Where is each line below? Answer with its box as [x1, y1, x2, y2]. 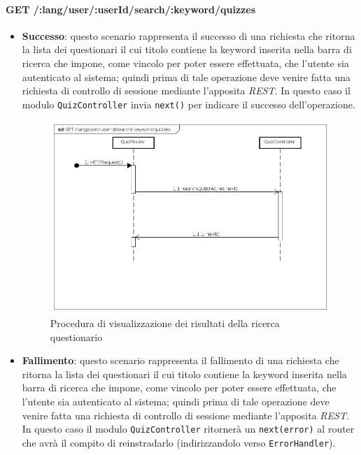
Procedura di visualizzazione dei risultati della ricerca [50, 315, 280, 330]
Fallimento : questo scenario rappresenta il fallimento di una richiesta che [22, 353, 339, 368]
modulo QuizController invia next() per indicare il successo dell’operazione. [22, 96, 355, 111]
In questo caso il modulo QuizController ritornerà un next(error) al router [22, 421, 355, 436]
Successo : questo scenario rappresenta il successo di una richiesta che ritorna [22, 28, 355, 43]
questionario [50, 329, 103, 344]
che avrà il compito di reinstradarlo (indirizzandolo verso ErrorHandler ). [22, 435, 336, 449]
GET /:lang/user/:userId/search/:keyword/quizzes [6, 1, 256, 16]
